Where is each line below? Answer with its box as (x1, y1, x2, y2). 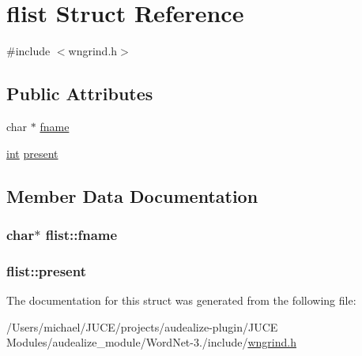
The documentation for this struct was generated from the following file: (6, 291, 356, 308)
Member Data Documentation (6, 183, 258, 208)
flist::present (6, 260, 86, 280)
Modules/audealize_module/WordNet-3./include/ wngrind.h (6, 334, 296, 350)
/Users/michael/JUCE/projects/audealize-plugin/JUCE (6, 318, 278, 335)
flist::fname (45, 224, 118, 244)
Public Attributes (6, 81, 153, 106)
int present (6, 144, 58, 161)
